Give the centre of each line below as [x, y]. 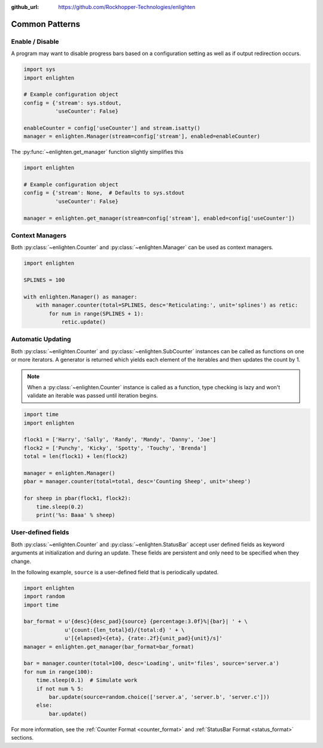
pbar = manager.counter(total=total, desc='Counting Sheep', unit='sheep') [137, 481]
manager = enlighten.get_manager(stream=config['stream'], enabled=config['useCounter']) [159, 218]
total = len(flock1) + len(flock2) [76, 456]
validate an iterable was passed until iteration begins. [93, 396]
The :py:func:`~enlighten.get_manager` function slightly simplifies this [97, 152]
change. [21, 561]
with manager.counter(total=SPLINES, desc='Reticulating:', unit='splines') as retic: [167, 305]
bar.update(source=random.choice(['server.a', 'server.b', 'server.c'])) [159, 697]
